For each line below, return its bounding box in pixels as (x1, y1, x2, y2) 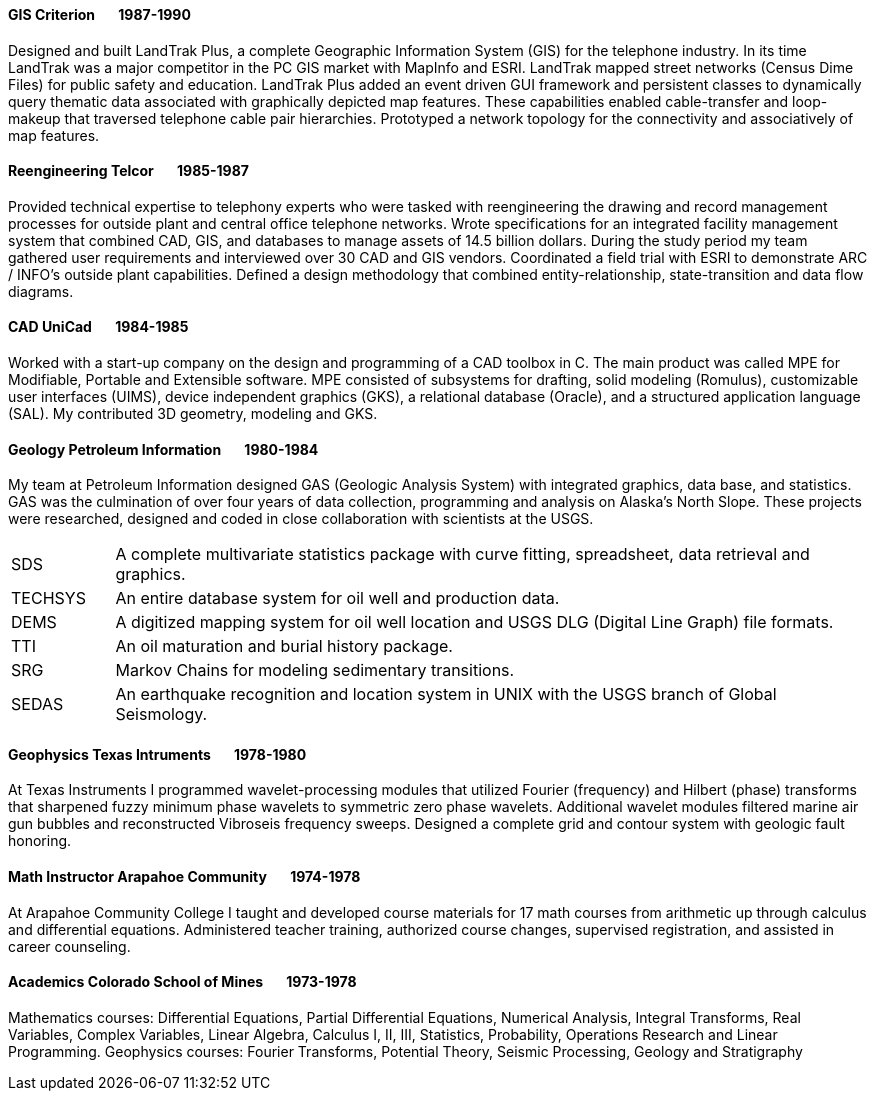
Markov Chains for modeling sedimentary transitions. (115, 660, 515, 681)
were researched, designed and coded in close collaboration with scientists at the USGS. (8, 510, 594, 528)
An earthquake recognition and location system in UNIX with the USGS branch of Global (115, 684, 777, 705)
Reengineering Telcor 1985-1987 (8, 162, 249, 180)
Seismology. (115, 704, 208, 725)
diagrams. (8, 282, 74, 300)
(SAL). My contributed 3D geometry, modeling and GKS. (8, 405, 378, 423)
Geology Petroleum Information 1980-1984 (8, 440, 319, 458)
